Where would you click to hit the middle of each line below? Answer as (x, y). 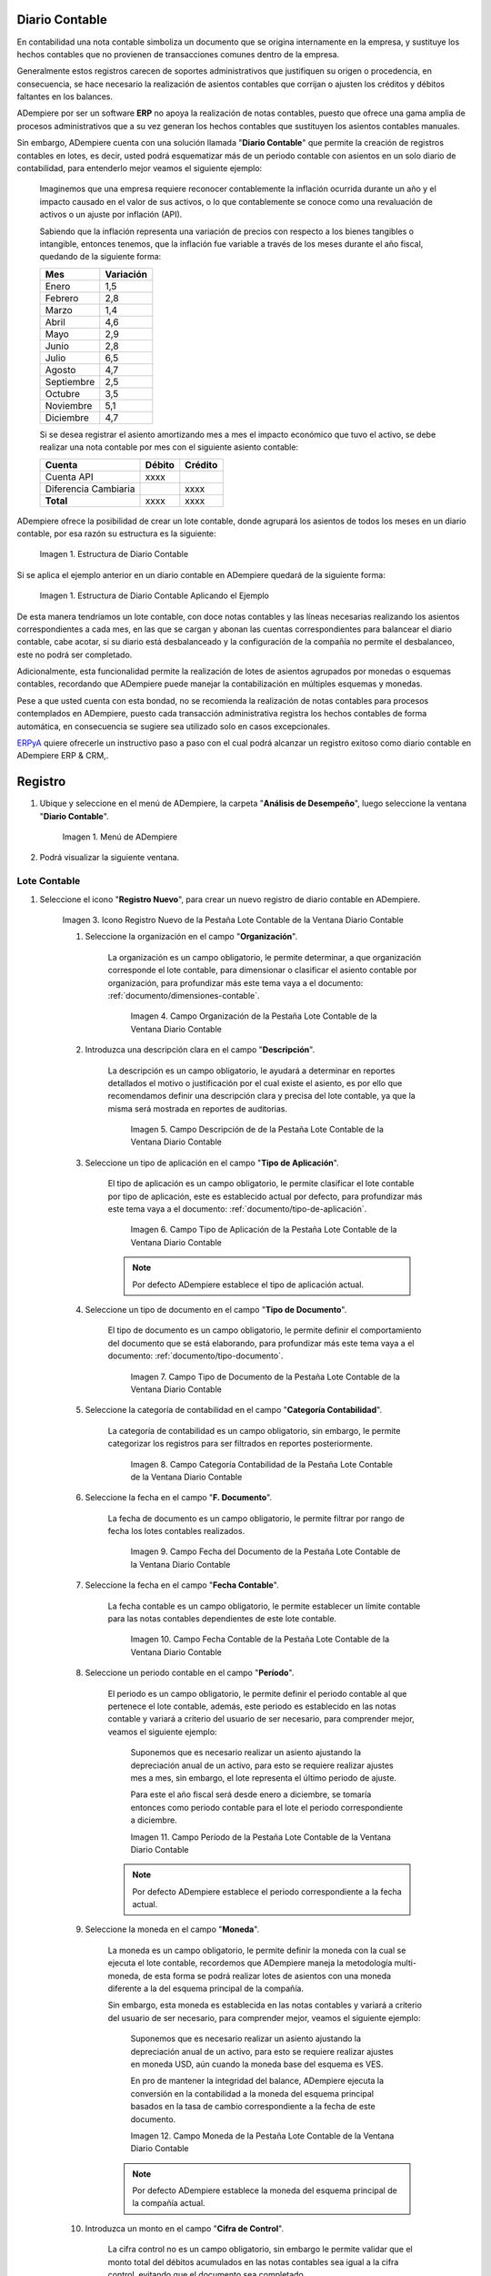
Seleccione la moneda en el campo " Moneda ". (172, 1929)
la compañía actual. (169, 2203)
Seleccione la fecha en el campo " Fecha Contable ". (182, 1585)
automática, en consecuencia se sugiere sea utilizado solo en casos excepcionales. (174, 726)
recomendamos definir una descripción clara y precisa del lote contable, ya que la (261, 1096)
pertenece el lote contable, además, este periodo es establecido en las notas (252, 1706)
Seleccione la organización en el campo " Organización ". (191, 937)
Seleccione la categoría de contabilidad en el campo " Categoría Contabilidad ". (233, 1410)
